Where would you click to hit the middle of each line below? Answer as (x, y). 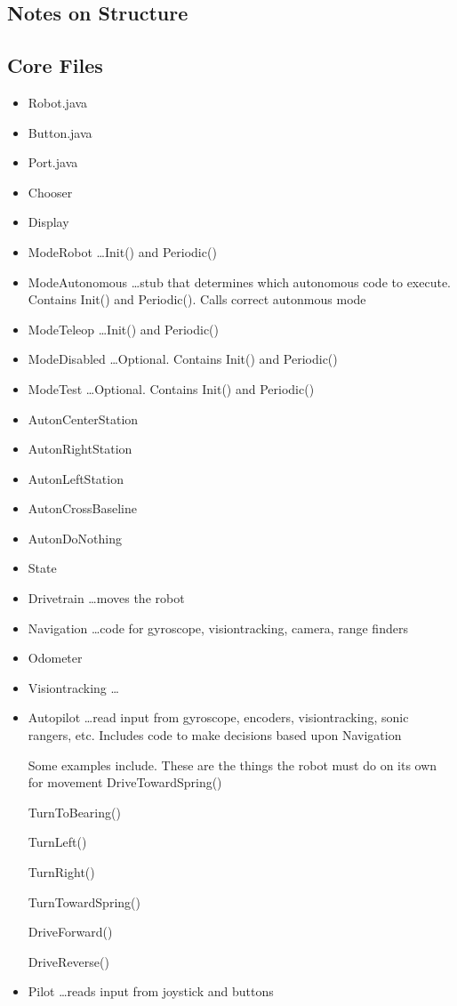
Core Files (55, 65)
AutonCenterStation (83, 418)
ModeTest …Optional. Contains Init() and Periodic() (171, 388)
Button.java (60, 132)
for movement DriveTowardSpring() (125, 782)
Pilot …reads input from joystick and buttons (151, 991)
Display (48, 222)
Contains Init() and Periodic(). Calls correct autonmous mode (197, 299)
